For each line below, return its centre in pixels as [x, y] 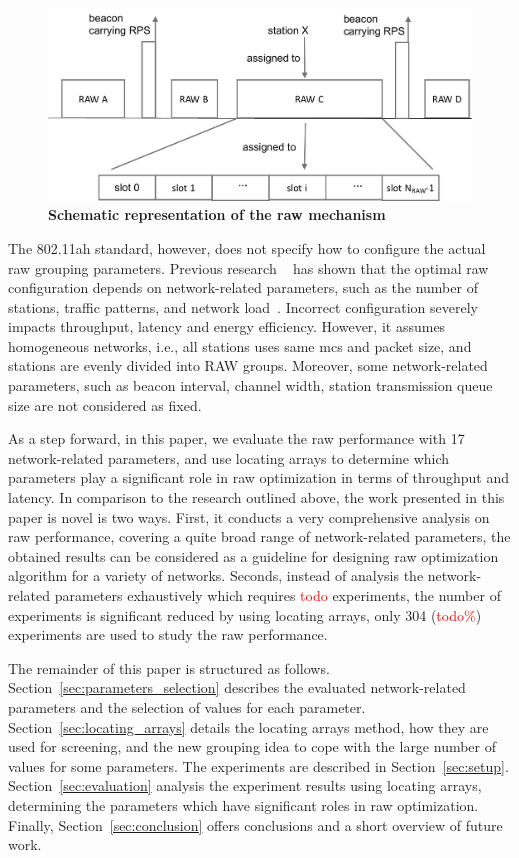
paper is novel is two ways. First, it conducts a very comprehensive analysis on [249, 516]
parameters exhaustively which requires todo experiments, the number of [277, 595]
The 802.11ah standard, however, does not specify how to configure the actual [247, 247]
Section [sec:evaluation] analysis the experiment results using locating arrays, [245, 785]
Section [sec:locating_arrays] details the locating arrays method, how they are [248, 726]
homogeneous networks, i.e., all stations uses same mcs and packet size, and [240, 345]
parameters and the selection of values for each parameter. [187, 706]
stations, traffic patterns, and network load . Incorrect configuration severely [243, 306]
